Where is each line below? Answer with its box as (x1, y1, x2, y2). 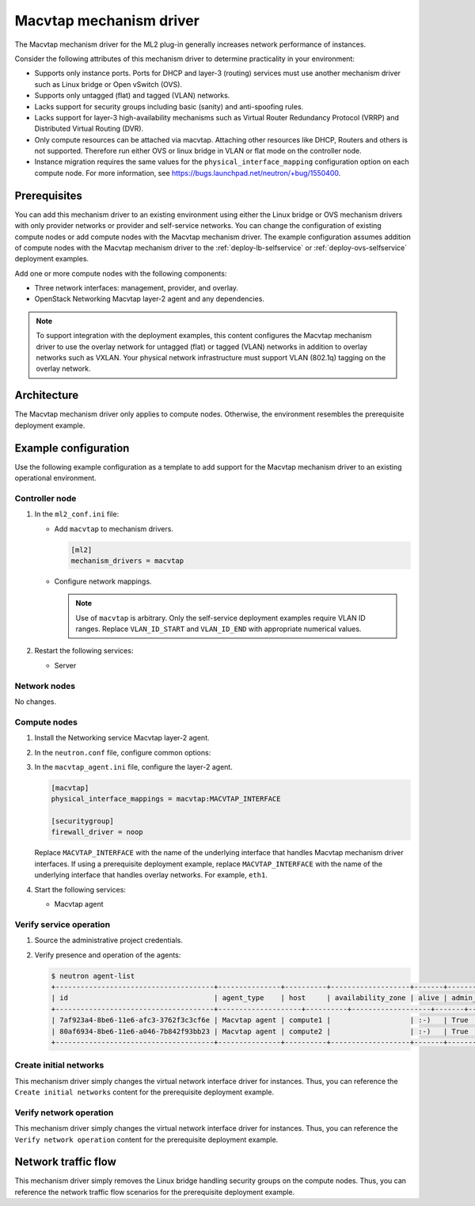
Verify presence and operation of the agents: (34, 950, 181, 960)
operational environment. (14, 474, 97, 483)
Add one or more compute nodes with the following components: (14, 268, 227, 278)
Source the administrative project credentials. (34, 935, 184, 945)
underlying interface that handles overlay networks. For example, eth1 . (34, 870, 268, 880)
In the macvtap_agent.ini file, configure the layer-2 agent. (34, 762, 233, 771)
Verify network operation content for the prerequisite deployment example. (14, 1135, 279, 1144)
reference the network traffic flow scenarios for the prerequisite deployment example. (14, 1187, 295, 1196)
